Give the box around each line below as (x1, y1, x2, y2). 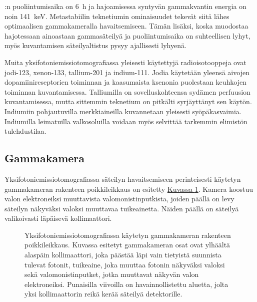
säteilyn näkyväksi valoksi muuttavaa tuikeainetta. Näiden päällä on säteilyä (4, 203, 239, 213)
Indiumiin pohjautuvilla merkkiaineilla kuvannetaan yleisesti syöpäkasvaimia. (4, 106, 241, 116)
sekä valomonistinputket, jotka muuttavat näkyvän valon (24, 269, 199, 279)
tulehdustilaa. (4, 126, 46, 136)
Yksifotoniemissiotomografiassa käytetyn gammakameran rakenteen (24, 229, 231, 240)
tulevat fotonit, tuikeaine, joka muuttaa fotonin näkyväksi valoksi (24, 259, 225, 269)
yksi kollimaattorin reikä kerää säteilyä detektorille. (24, 288, 182, 299)
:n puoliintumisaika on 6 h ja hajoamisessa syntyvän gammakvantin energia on (4, 1, 246, 11)
